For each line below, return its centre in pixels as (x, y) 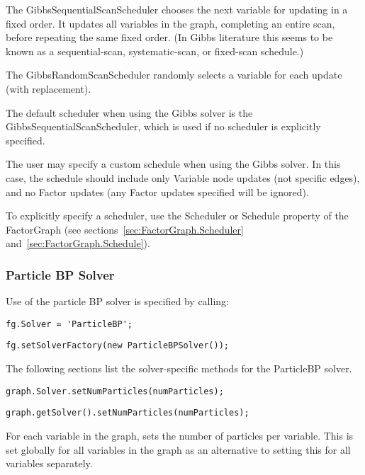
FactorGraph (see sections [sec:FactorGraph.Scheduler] (125, 229)
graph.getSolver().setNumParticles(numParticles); (128, 413)
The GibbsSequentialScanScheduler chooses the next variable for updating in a (177, 9)
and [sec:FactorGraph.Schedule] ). (78, 243)
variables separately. (49, 463)
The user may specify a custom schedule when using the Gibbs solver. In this (173, 164)
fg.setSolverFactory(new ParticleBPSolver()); (117, 346)
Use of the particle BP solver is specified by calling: (117, 301)
